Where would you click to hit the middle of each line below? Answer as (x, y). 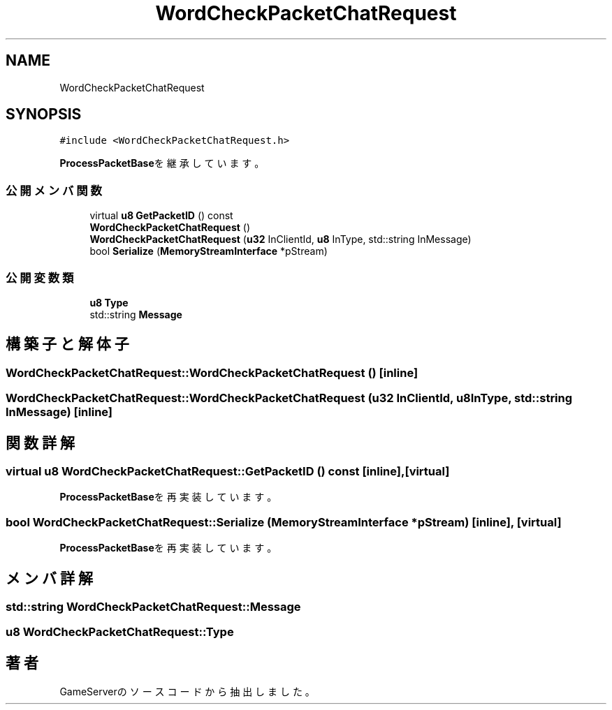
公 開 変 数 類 (40, 278)
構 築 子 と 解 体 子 (67, 344)
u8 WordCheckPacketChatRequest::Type (120, 632)
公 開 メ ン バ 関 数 (54, 190)
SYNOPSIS (44, 114)
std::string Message (136, 314)
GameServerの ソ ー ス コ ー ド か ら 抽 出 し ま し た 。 (187, 692)
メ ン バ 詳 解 (49, 578)
